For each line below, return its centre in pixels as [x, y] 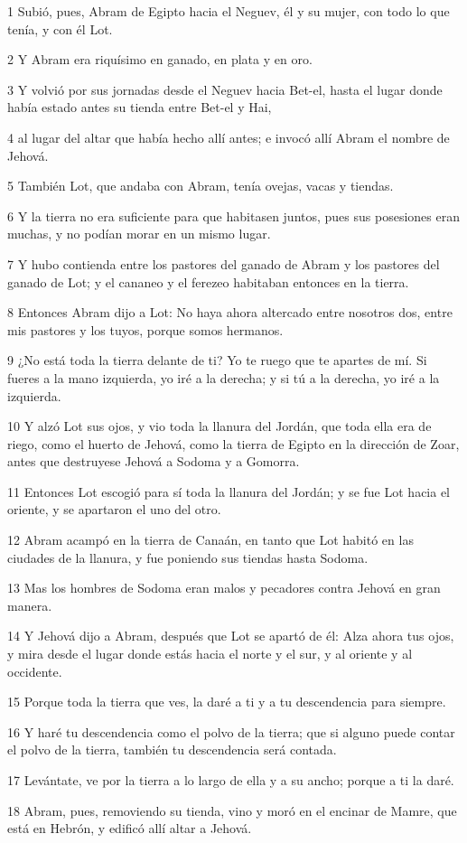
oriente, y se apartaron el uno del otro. [114, 509]
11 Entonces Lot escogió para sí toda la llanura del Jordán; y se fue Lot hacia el [229, 491]
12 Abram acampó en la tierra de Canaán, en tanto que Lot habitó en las [210, 540]
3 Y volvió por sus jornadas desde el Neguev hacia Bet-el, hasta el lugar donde [225, 89]
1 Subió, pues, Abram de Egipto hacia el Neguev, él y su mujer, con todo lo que [229, 11]
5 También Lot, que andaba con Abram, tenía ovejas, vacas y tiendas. [201, 186]
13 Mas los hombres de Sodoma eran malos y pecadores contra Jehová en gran [224, 588]
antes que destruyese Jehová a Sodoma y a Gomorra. [154, 461]
